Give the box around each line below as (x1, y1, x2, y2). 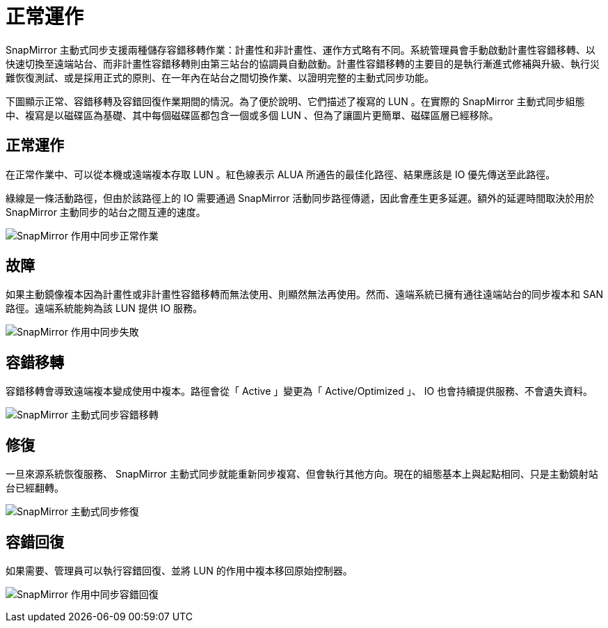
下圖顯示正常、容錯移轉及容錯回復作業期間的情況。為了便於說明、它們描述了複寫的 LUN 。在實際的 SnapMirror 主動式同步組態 (6, 95, 585, 107)
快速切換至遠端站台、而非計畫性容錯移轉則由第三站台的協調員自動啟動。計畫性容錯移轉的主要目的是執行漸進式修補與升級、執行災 (6, 57, 600, 70)
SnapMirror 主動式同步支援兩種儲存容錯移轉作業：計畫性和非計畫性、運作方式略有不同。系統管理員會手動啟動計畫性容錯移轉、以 (6, 43, 595, 56)
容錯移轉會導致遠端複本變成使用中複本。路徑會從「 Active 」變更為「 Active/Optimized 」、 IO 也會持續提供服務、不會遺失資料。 (6, 385, 593, 398)
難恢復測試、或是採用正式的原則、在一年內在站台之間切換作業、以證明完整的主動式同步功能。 (6, 71, 434, 84)
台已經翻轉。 (6, 482, 64, 494)
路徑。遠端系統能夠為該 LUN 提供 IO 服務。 (6, 302, 203, 315)
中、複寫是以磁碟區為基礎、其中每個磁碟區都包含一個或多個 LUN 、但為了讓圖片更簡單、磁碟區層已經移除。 (6, 109, 499, 121)
